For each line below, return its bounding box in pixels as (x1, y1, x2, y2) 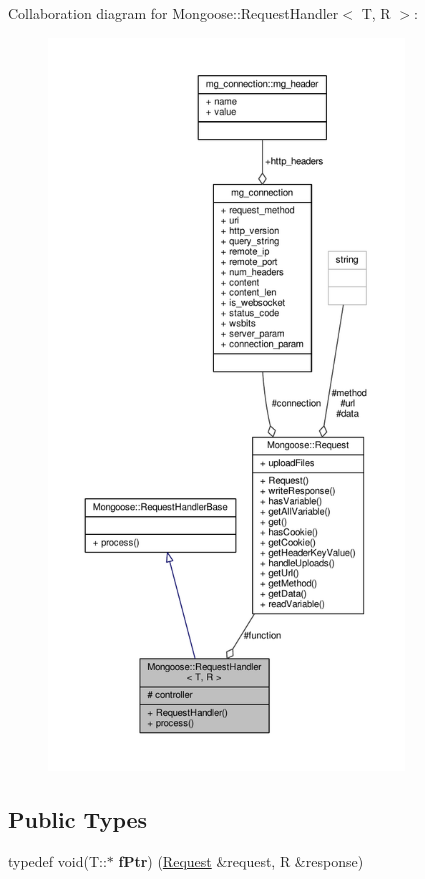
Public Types (8, 803, 148, 834)
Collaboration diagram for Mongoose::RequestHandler (8, 3, 339, 23)
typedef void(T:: (8, 850, 107, 871)
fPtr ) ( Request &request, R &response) (118, 850, 364, 871)
